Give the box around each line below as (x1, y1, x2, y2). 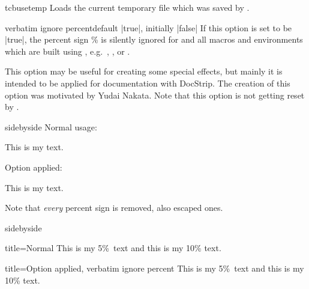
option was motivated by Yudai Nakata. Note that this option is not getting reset (5, 88, 305, 101)
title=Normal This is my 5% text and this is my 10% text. (5, 242, 221, 254)
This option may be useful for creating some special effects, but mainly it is (5, 65, 283, 78)
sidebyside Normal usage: (5, 120, 97, 133)
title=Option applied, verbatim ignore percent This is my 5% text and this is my (5, 261, 304, 274)
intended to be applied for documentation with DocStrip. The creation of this (5, 76, 290, 89)
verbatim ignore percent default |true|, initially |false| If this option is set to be (5, 21, 292, 34)
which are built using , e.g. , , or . (5, 44, 130, 57)
